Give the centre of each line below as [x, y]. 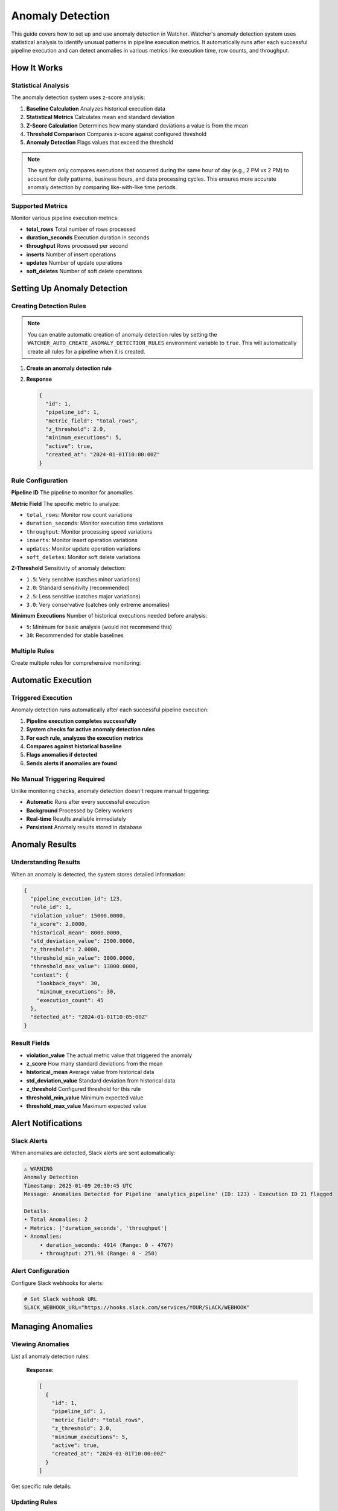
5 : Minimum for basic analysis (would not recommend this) [99, 627]
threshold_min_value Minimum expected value [85, 1098]
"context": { [49, 975]
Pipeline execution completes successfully [81, 721]
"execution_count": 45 [70, 1000]
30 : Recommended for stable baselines [75, 635]
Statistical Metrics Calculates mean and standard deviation [100, 117]
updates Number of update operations [75, 263]
